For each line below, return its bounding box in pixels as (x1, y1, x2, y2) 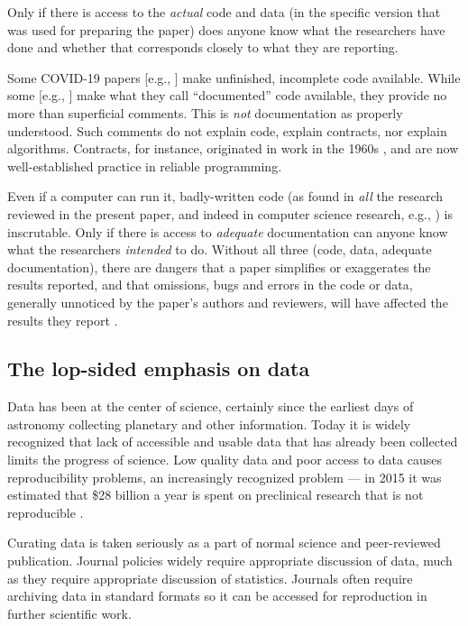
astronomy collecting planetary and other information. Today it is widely (7, 414, 411, 433)
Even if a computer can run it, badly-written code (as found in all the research (7, 187, 444, 206)
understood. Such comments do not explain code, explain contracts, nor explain (7, 121, 447, 140)
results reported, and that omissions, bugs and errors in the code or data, (7, 275, 413, 294)
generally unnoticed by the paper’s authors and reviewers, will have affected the (7, 292, 448, 311)
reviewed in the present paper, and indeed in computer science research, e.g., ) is (7, 204, 454, 223)
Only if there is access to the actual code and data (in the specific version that (7, 3, 441, 21)
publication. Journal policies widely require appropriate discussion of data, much (7, 551, 453, 570)
